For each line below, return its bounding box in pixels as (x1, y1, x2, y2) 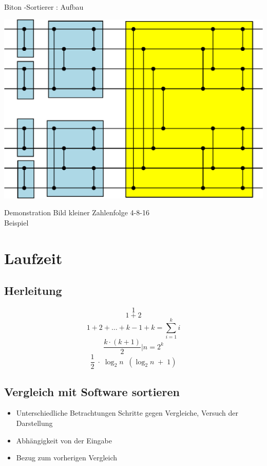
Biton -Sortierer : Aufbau (4, 2, 84, 12)
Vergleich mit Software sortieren (4, 383, 180, 399)
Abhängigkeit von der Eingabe (16, 435, 112, 445)
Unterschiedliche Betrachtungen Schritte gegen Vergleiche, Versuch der (16, 407, 239, 418)
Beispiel (4, 217, 29, 228)
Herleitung (4, 283, 62, 299)
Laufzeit (4, 247, 63, 268)
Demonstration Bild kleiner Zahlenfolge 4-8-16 (4, 207, 149, 218)
